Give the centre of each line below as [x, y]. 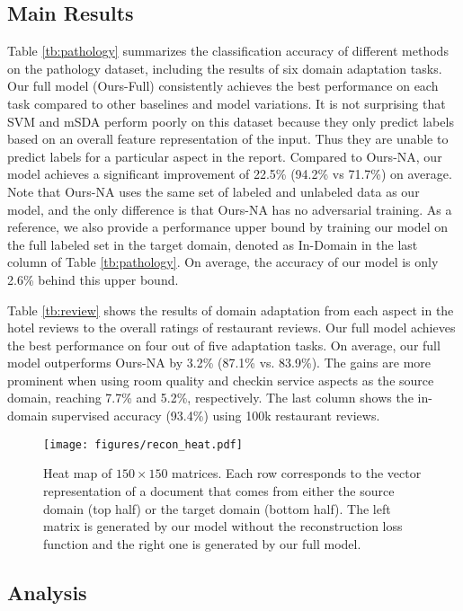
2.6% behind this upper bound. [93, 279]
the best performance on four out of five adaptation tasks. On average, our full [224, 345]
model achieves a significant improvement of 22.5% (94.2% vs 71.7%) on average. [230, 174]
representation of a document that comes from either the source [219, 490]
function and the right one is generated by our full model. [202, 543]
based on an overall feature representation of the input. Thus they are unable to [228, 139]
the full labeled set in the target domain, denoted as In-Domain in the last [213, 244]
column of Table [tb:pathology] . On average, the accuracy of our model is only [223, 262]
